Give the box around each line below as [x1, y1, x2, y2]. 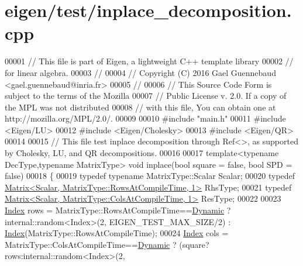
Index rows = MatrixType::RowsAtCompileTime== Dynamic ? [5, 204, 231, 216]
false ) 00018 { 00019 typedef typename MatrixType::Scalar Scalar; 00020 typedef [5, 170, 295, 182]
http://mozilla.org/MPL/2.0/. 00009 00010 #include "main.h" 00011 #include [5, 112, 286, 125]
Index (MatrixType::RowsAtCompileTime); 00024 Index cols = [5, 227, 229, 239]
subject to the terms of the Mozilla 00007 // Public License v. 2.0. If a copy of [5, 89, 287, 102]
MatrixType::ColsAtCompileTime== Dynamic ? [5, 238, 177, 250]
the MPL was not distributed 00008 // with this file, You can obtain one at [5, 101, 276, 113]
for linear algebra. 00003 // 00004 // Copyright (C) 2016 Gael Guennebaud [5, 66, 276, 78]
